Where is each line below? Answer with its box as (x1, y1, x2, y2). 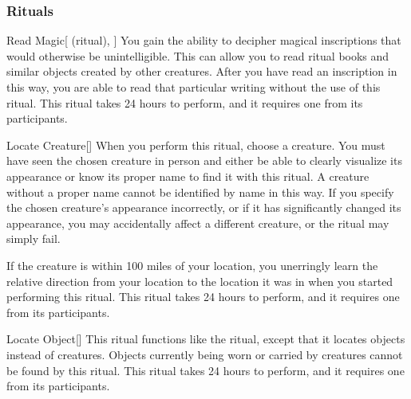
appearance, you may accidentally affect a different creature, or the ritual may (6, 214, 389, 231)
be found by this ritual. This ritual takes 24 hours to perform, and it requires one (6, 362, 405, 378)
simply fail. (6, 230, 61, 247)
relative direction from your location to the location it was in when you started (6, 272, 393, 289)
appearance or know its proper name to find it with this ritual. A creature (6, 167, 370, 184)
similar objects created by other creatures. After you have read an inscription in (6, 63, 397, 80)
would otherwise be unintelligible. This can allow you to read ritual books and (6, 47, 389, 64)
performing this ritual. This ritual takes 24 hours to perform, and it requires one (6, 288, 400, 305)
